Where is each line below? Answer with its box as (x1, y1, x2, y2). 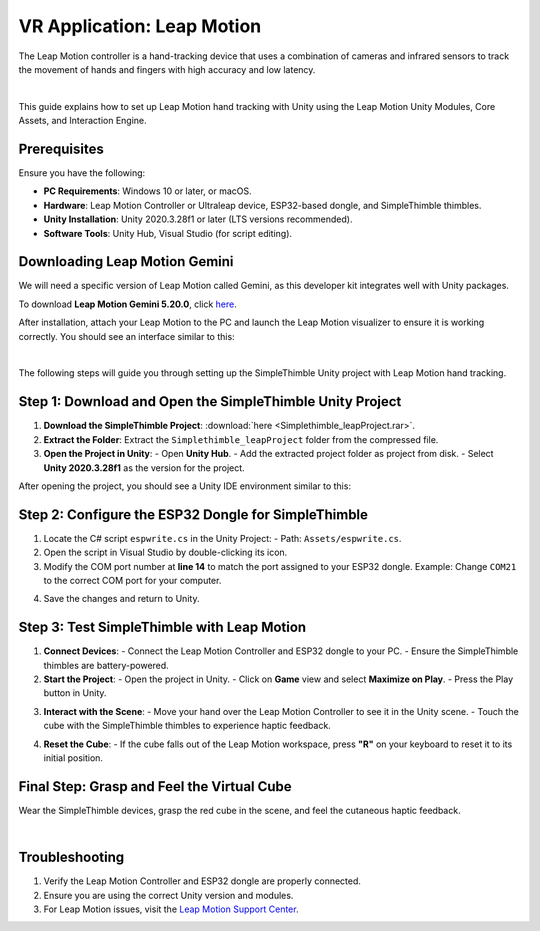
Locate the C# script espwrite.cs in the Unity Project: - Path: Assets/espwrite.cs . (43, 532, 402, 544)
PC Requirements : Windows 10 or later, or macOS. (43, 185, 252, 197)
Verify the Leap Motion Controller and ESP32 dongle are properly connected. (43, 875, 362, 887)
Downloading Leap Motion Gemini (18, 253, 234, 270)
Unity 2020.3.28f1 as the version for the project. (43, 461, 245, 474)
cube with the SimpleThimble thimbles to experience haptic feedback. (43, 720, 332, 732)
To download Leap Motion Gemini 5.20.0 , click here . (18, 298, 237, 310)
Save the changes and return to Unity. (43, 593, 200, 605)
